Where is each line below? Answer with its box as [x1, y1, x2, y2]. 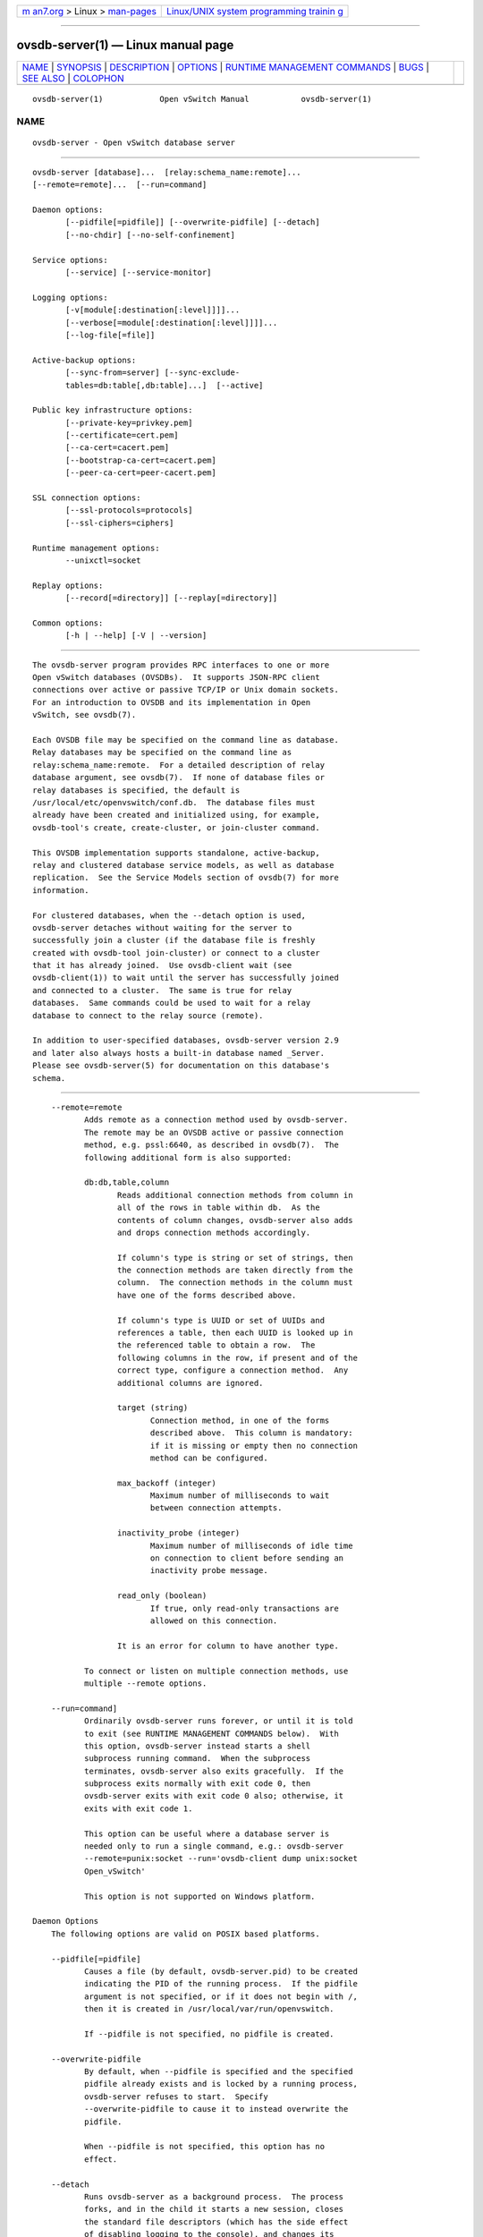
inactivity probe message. [149, 1566, 268, 1576]
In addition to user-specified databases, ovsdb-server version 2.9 [32, 1035, 339, 1046]
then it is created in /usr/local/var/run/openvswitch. [83, 2004, 335, 2014]
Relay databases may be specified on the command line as [32, 747, 292, 758]
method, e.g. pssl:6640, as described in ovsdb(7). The [83, 1140, 339, 1150]
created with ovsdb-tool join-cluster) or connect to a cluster [32, 948, 321, 957]
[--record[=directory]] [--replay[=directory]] [65, 593, 278, 603]
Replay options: [32, 580, 104, 591]
